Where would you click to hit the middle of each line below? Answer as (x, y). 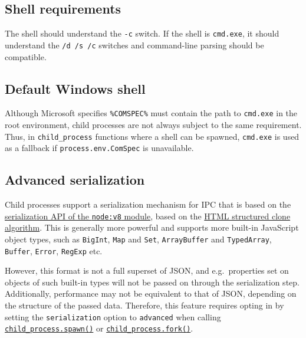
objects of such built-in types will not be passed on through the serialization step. (152, 282)
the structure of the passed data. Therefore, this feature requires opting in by (144, 305)
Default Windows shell (75, 88)
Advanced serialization (75, 180)
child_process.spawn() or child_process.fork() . (99, 328)
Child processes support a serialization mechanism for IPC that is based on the (148, 204)
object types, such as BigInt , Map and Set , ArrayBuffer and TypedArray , (138, 239)
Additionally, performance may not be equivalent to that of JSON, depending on (151, 293)
